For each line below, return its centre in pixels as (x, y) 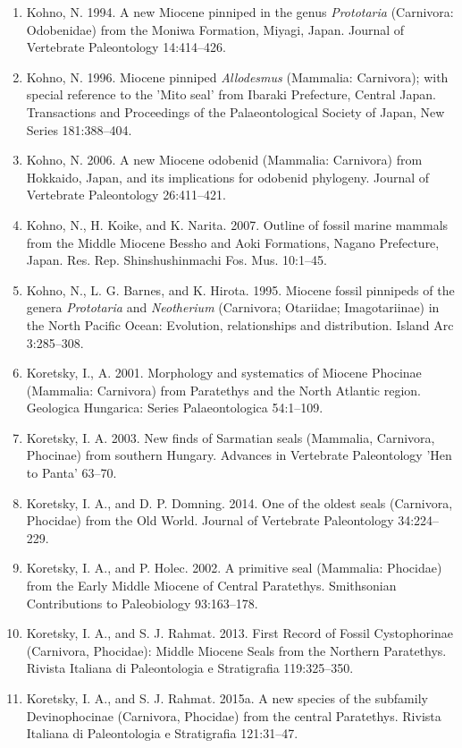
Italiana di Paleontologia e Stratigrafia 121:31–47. (162, 733)
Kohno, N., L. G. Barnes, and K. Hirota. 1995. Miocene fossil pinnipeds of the (240, 289)
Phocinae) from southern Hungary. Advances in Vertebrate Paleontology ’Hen (239, 455)
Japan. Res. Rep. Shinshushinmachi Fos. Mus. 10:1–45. (176, 260)
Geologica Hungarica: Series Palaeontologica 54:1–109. (175, 408)
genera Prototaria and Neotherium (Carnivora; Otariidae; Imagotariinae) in (233, 307)
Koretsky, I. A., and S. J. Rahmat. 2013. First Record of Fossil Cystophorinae (239, 633)
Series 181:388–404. (79, 129)
